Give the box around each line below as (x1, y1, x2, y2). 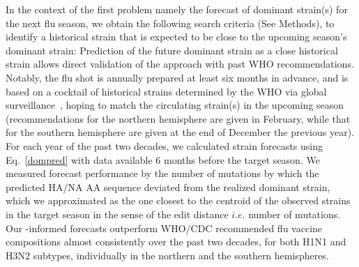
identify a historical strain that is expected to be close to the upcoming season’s (6, 29, 347, 44)
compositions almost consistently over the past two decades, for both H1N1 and (6, 234, 346, 249)
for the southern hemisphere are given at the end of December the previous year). (6, 125, 355, 139)
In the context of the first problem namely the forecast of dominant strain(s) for (6, 2, 348, 16)
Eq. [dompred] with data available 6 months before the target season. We (6, 152, 320, 167)
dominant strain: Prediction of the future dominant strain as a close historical (6, 43, 338, 57)
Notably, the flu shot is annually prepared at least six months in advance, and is (6, 70, 349, 84)
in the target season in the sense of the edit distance (6, 206, 229, 221)
